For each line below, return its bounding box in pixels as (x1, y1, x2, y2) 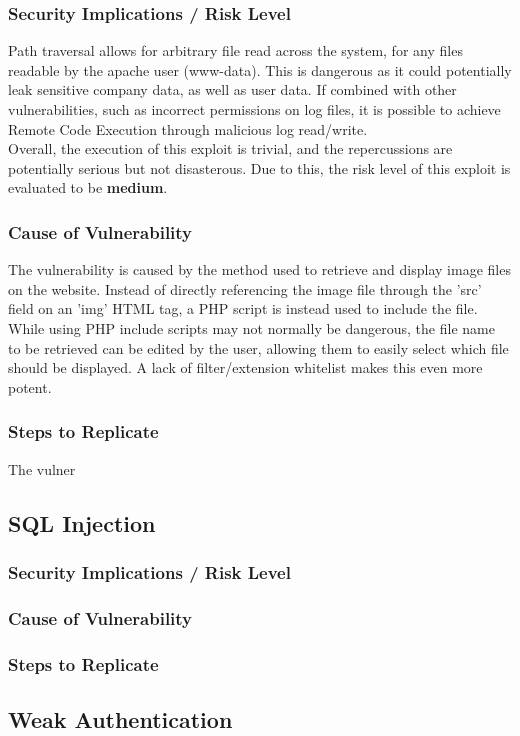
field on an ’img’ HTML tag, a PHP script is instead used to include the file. (8, 298, 478, 319)
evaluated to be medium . (8, 177, 168, 198)
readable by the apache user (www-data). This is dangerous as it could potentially (8, 59, 512, 80)
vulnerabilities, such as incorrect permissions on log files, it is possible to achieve (8, 99, 501, 119)
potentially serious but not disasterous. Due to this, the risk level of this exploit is (8, 157, 511, 178)
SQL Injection (8, 507, 156, 538)
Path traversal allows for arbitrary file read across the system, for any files (8, 40, 463, 61)
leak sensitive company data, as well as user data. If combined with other (8, 79, 457, 100)
